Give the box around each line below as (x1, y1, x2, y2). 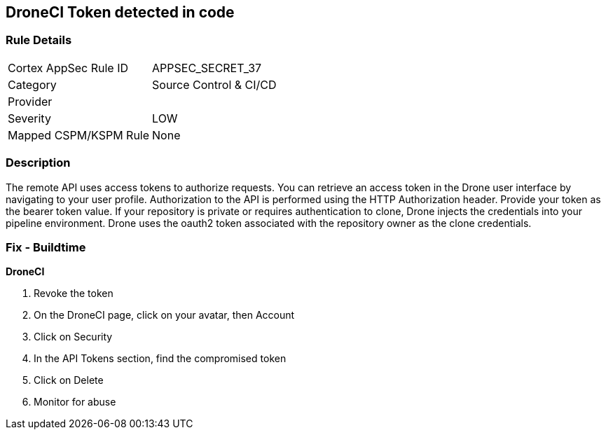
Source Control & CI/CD (152, 77, 277, 92)
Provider (8, 94, 53, 109)
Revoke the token (34, 287, 113, 300)
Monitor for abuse (34, 396, 116, 408)
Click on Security (34, 331, 113, 343)
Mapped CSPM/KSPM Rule (8, 127, 150, 142)
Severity (8, 111, 51, 125)
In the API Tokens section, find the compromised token (34, 352, 287, 365)
